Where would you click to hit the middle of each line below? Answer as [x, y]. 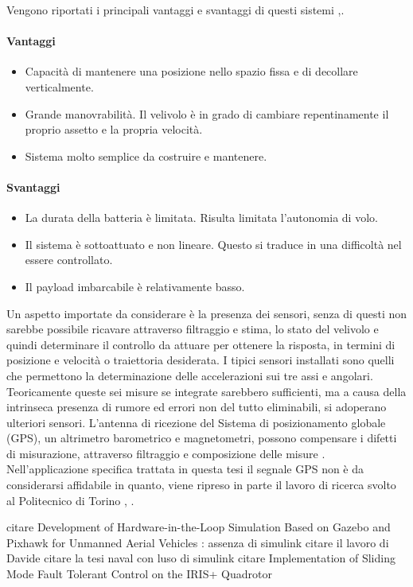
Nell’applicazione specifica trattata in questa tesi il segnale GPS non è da [185, 469]
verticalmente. [59, 86]
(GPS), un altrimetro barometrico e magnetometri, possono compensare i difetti [202, 438]
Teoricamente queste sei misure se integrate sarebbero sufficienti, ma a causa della [206, 391]
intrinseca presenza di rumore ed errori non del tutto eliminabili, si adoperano [197, 407]
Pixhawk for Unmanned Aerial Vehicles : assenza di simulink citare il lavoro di [198, 542]
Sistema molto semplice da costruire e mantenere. [146, 155]
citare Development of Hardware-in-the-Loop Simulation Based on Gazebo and [199, 527]
